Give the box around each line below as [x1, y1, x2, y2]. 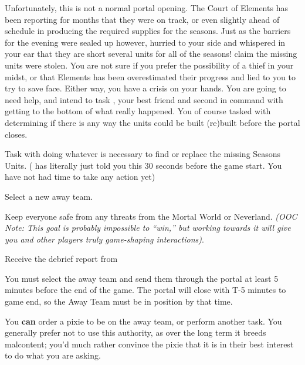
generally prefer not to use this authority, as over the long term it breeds [5, 326, 266, 339]
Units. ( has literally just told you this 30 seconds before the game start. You [5, 159, 282, 171]
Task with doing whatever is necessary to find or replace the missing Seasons [5, 148, 281, 160]
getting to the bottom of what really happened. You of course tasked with [5, 105, 271, 117]
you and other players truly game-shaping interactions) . [5, 233, 204, 245]
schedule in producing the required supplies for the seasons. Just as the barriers [5, 25, 291, 37]
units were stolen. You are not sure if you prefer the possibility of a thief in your [5, 59, 294, 71]
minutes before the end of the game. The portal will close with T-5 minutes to [5, 284, 286, 296]
